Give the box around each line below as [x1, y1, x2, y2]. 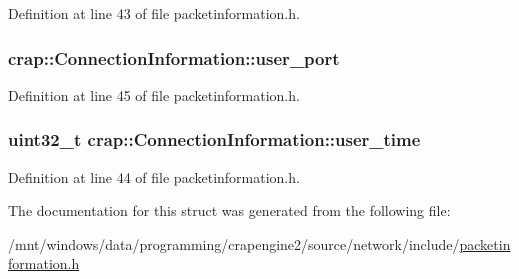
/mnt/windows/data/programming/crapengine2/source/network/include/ [8, 233, 460, 254]
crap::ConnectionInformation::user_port [8, 45, 340, 70]
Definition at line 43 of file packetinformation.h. [8, 3, 300, 23]
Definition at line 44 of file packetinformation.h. [8, 166, 300, 187]
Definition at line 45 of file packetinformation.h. [8, 84, 300, 105]
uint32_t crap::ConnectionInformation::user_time [8, 127, 421, 152]
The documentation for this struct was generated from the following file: [8, 200, 451, 221]
